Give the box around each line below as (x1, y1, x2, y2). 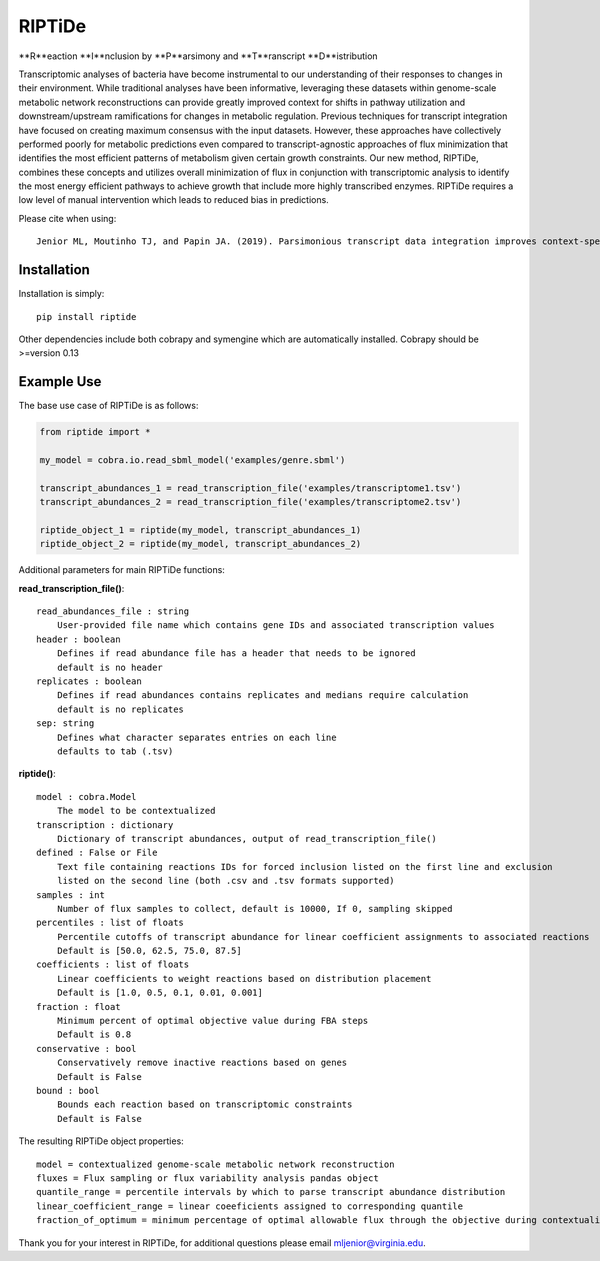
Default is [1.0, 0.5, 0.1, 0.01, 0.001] (56, 987, 264, 999)
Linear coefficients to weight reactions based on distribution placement (56, 973, 432, 984)
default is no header (56, 661, 164, 673)
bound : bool (36, 1085, 100, 1096)
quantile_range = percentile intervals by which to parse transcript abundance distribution (36, 1186, 506, 1198)
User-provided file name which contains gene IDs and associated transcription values (56, 620, 495, 631)
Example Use (18, 373, 102, 390)
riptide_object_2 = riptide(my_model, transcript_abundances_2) (39, 538, 362, 550)
